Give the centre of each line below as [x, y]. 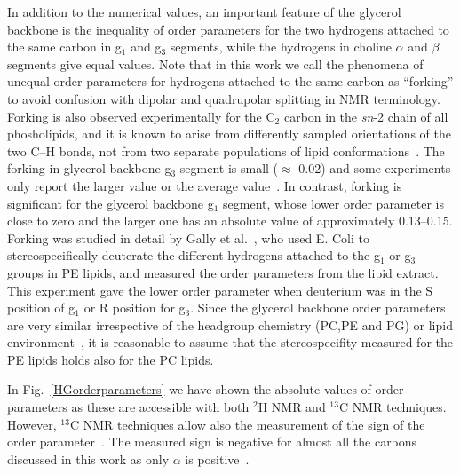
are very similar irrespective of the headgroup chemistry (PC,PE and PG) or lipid [230, 324]
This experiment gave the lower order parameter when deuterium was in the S [220, 290]
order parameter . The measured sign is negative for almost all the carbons [212, 442]
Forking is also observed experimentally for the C [141, 116]
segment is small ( [229, 168]
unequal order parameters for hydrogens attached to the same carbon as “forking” [230, 81]
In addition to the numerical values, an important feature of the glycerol [204, 12]
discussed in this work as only [88, 458]
